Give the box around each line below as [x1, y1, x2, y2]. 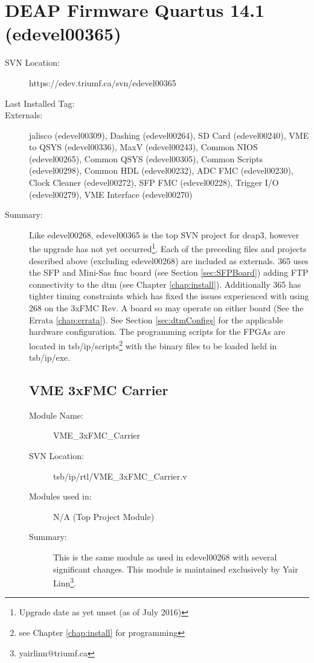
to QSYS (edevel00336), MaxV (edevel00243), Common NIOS [29, 141, 258, 153]
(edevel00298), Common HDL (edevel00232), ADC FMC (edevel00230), [29, 164, 293, 177]
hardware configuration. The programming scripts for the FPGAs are [29, 325, 286, 338]
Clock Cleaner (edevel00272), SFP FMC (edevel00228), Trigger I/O [29, 176, 279, 189]
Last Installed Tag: [5, 97, 75, 109]
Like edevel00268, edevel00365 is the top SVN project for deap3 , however [29, 228, 300, 241]
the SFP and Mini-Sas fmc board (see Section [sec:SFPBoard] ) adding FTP [29, 266, 309, 279]
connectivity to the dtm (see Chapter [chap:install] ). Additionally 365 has [29, 278, 301, 290]
